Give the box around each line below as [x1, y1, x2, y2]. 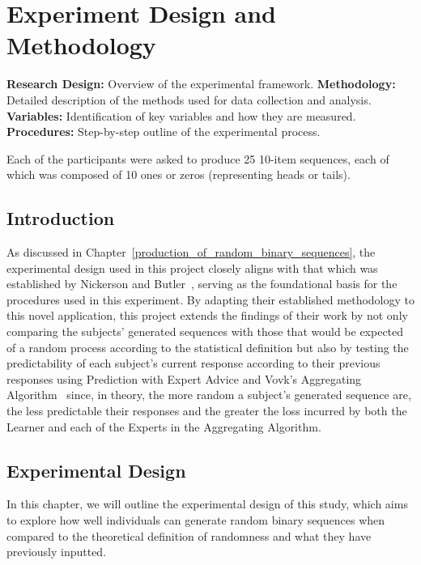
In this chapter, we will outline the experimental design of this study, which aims [6, 495, 408, 512]
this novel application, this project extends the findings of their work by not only [6, 307, 408, 324]
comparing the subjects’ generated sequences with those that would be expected [6, 323, 404, 340]
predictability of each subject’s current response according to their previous [6, 355, 381, 372]
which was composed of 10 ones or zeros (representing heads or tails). [6, 166, 351, 183]
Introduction [6, 206, 115, 231]
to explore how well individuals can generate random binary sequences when [6, 512, 385, 528]
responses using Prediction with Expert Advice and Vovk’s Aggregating [6, 370, 362, 387]
